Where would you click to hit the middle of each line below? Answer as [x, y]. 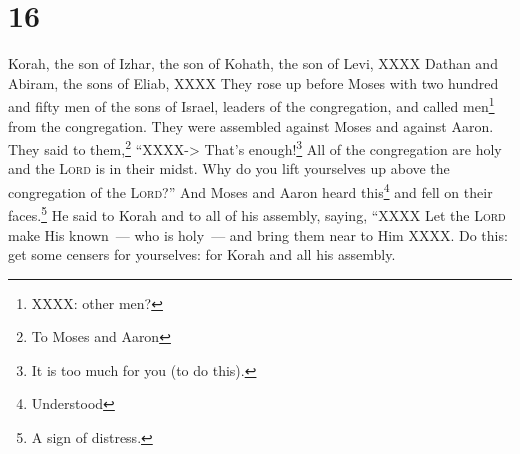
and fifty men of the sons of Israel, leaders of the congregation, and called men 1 [251, 104]
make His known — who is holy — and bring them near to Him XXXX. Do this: [258, 234]
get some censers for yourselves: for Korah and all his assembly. [202, 254]
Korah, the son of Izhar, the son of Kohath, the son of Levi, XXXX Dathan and [253, 63]
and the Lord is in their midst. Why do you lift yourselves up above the [229, 168]
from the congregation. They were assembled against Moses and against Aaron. [251, 125]
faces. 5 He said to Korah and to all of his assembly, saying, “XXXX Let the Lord [257, 213]
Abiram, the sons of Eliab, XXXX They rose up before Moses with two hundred [253, 82]
